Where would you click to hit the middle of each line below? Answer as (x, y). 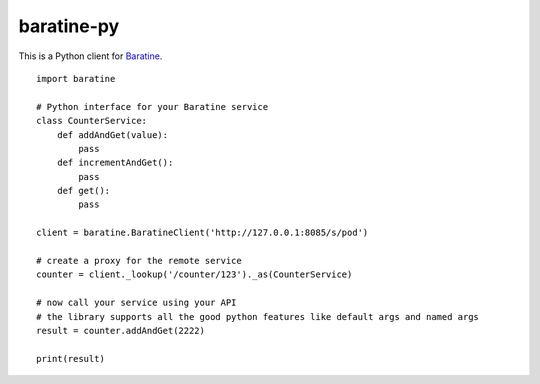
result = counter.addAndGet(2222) (120, 330)
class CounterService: (92, 121)
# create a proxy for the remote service (139, 261)
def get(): (83, 191)
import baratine (76, 78)
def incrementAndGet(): (115, 163)
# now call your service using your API (136, 303)
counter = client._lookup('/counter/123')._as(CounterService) (194, 274)
